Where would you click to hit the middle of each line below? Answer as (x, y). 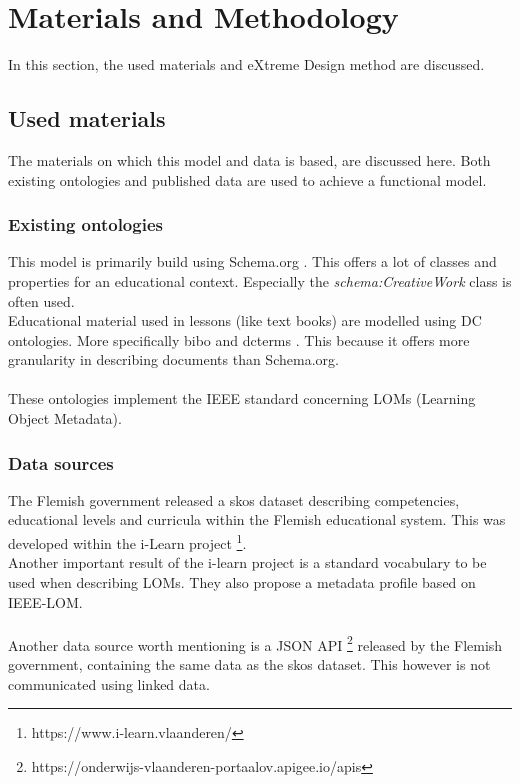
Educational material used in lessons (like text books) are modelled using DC (245, 320)
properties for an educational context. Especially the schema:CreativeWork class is (260, 280)
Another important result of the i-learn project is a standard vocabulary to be (247, 562)
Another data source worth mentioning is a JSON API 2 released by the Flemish (255, 643)
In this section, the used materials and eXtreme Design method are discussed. (246, 64)
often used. (41, 300)
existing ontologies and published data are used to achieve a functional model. (247, 179)
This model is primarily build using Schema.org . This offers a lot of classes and (252, 261)
